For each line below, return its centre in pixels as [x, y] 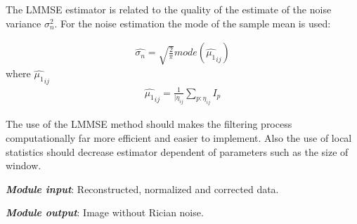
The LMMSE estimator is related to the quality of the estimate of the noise [169, 9]
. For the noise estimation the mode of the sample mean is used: [193, 23]
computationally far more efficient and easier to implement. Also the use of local [179, 137]
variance [24, 23]
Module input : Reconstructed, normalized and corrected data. [142, 189]
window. [24, 165]
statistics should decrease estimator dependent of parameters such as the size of [177, 151]
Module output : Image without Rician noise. [105, 212]
